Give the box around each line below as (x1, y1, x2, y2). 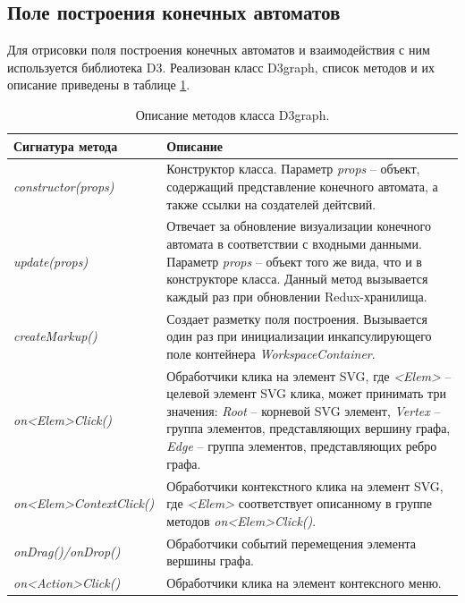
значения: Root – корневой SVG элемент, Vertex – (166, 401, 441, 420)
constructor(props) (13, 177, 114, 196)
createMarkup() (13, 327, 97, 345)
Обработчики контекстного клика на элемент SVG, (166, 476, 444, 495)
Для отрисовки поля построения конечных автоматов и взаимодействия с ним (7, 40, 430, 59)
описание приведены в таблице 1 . (7, 75, 190, 94)
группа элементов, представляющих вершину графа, (166, 419, 451, 437)
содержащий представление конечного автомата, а (166, 177, 438, 196)
